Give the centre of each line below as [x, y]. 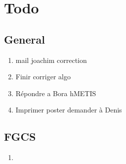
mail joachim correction [51, 60]
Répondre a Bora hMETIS [56, 93]
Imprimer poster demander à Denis [69, 110]
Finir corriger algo [43, 77]
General [24, 39]
